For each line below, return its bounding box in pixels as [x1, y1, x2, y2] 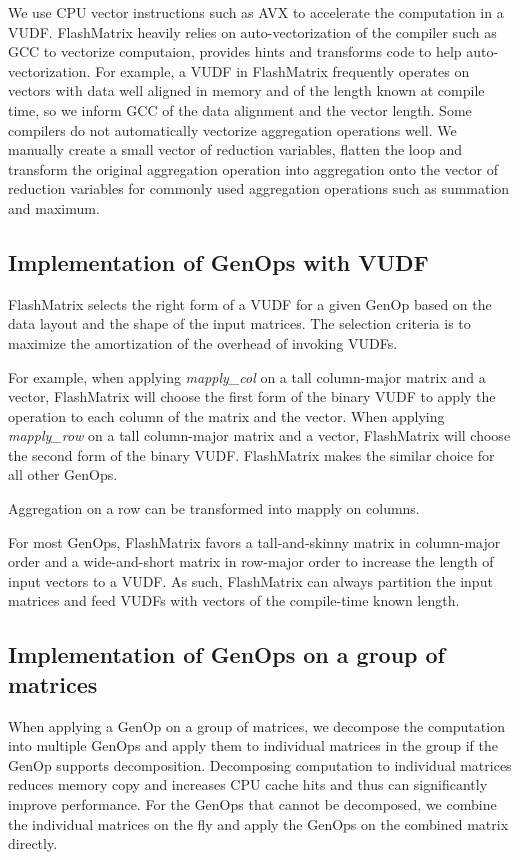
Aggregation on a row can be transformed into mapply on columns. [8, 498, 420, 519]
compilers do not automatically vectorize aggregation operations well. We [8, 119, 457, 140]
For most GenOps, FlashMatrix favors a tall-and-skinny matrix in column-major [8, 531, 501, 552]
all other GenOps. [8, 464, 118, 485]
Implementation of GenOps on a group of [8, 639, 445, 670]
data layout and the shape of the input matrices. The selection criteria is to [8, 313, 471, 334]
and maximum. [8, 197, 100, 218]
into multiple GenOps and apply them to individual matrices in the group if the [8, 735, 498, 756]
